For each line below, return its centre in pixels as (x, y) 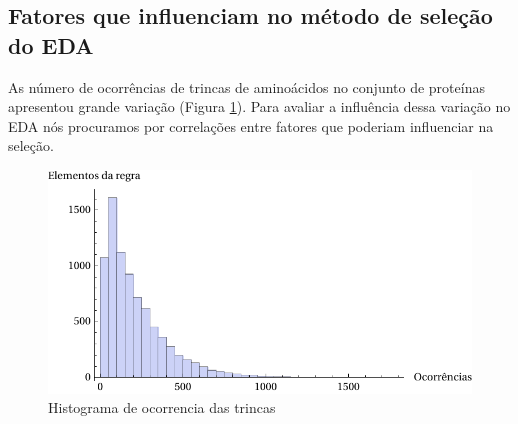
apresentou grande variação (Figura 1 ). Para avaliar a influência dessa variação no (259, 106)
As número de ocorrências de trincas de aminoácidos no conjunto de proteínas (246, 86)
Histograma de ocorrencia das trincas (162, 407)
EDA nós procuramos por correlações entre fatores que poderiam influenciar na (251, 125)
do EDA (51, 44)
